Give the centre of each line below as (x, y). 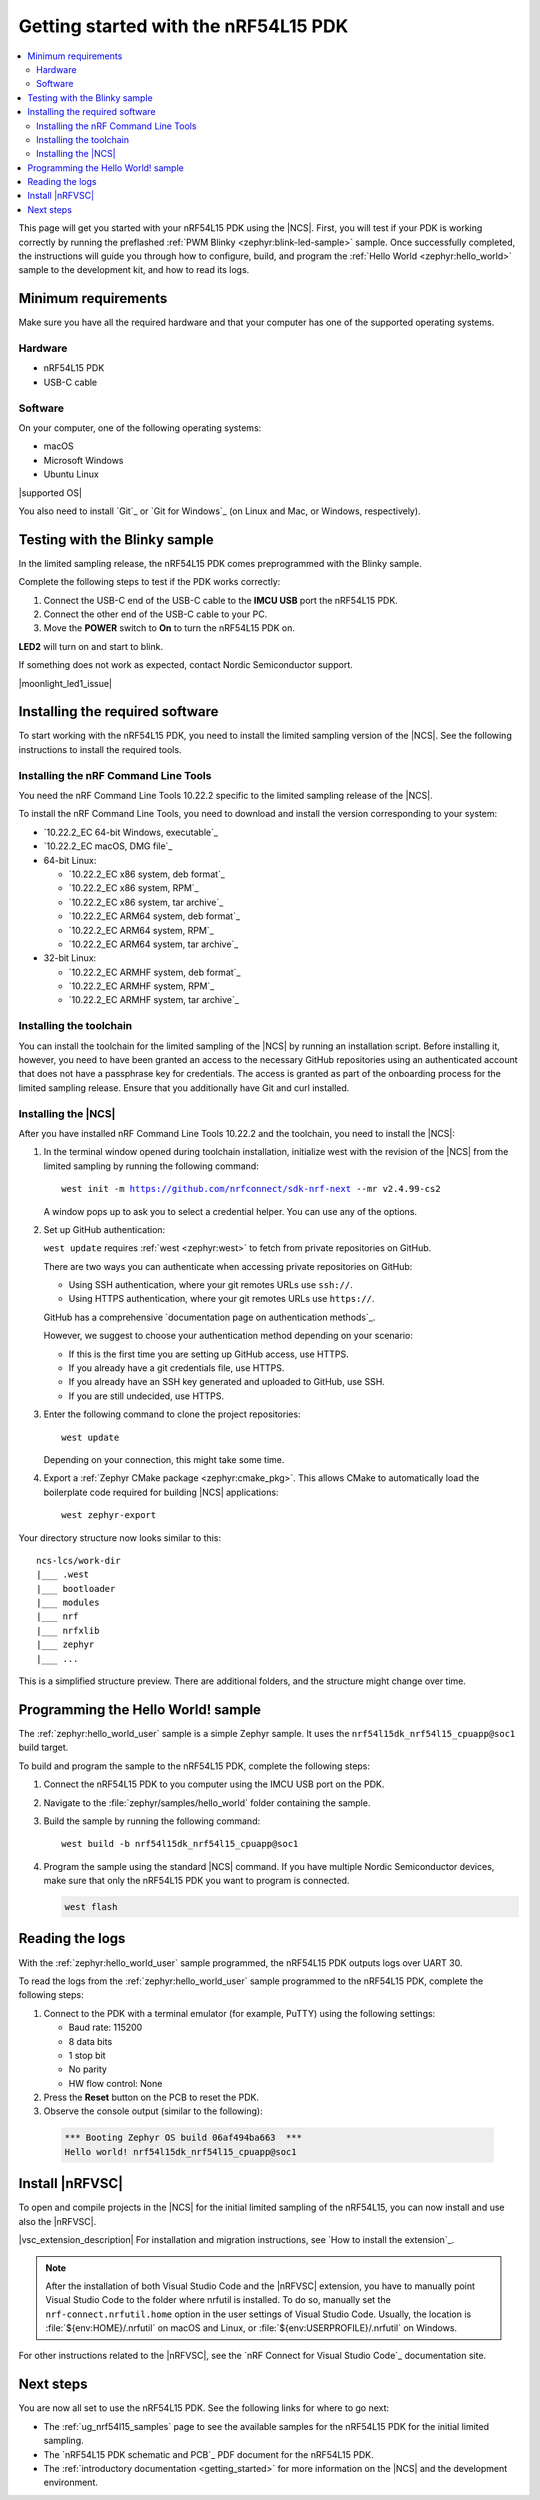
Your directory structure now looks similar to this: (120, 1537)
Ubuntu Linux (71, 474)
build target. (43, 1747)
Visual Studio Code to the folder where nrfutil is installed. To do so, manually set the (218, 2300)
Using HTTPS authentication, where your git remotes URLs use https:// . (221, 1299)
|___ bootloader (76, 1588)
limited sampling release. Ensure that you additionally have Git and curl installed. (184, 1087)
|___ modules (68, 1603)
